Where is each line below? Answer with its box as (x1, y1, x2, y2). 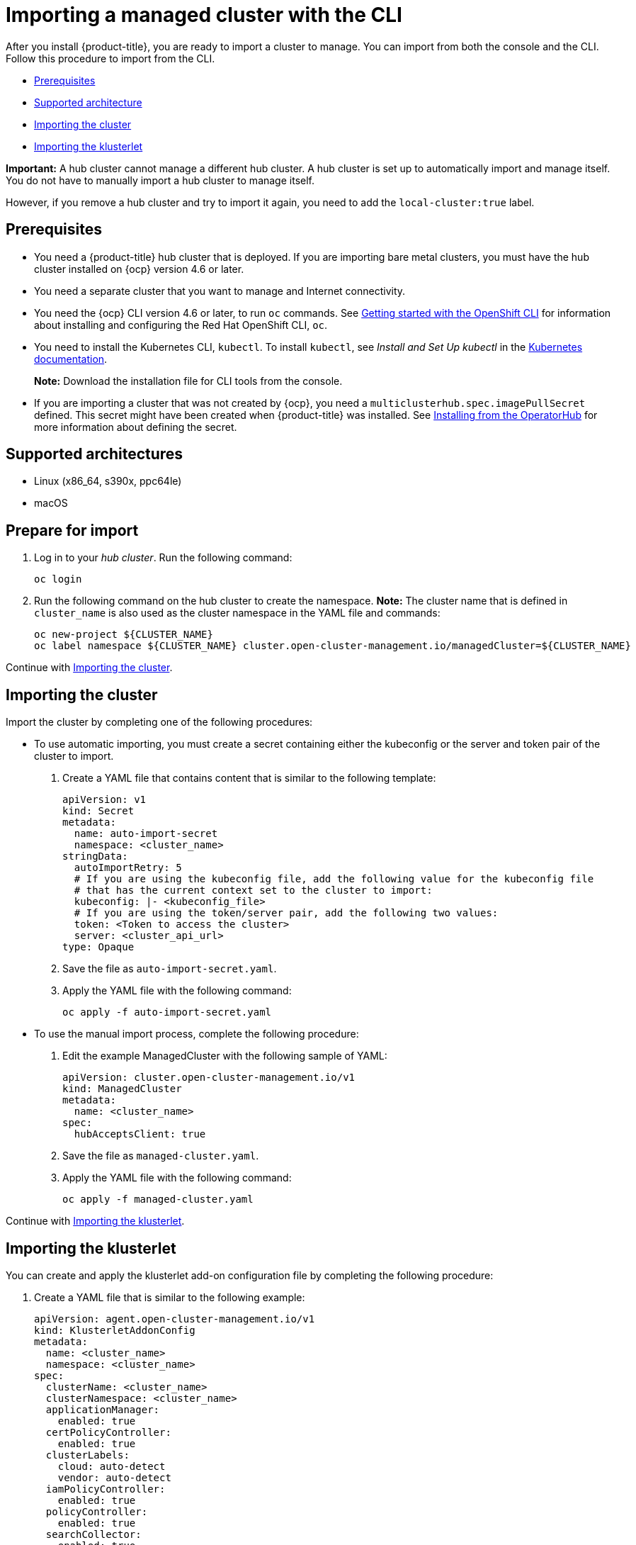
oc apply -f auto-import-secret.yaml (62, 1006, 272, 1018)
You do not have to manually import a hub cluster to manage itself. (6, 174, 315, 186)
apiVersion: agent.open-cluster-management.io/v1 (34, 1313, 315, 1325)
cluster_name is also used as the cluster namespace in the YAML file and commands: (34, 607, 441, 619)
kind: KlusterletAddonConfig (34, 1324, 195, 1336)
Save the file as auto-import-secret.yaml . (62, 962, 277, 975)
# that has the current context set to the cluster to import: (74, 884, 433, 897)
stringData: (62, 850, 128, 863)
